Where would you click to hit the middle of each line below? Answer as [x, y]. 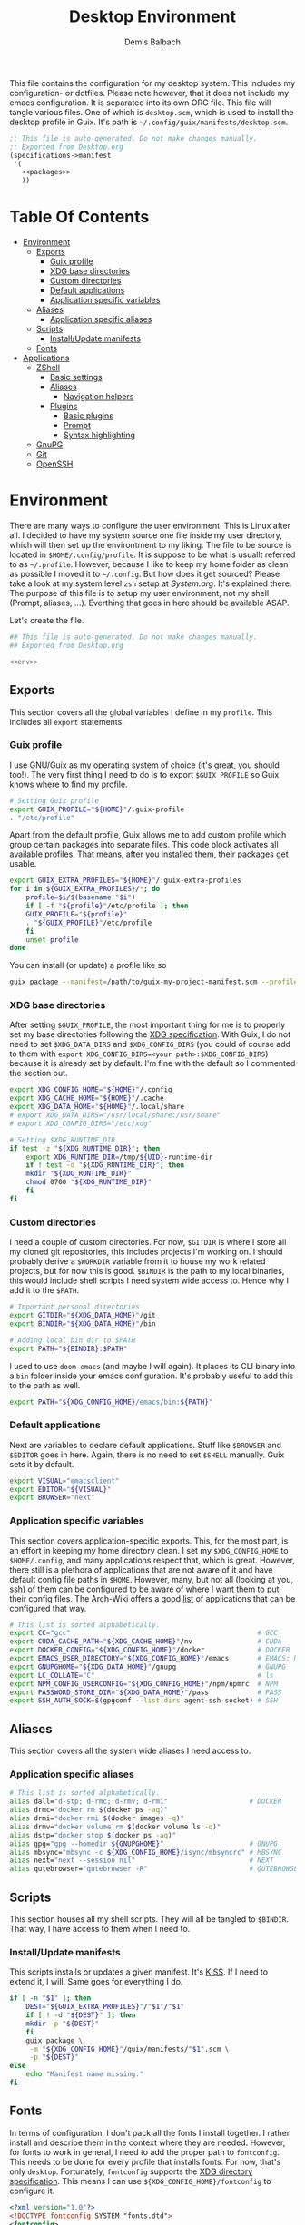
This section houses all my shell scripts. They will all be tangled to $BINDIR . [149, 1919]
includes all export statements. [67, 721]
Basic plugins [88, 416]
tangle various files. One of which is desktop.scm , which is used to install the [152, 112]
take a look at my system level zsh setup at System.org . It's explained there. [151, 583]
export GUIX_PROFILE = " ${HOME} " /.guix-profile [97, 809]
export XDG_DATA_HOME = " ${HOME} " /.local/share [97, 1107]
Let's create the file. [47, 621]
